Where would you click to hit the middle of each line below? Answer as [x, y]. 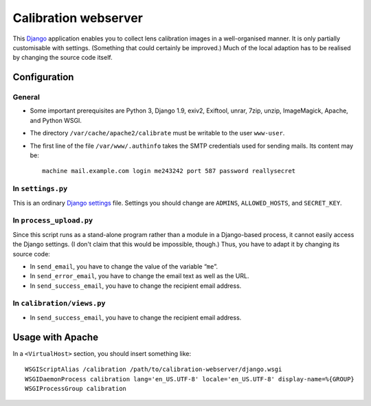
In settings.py [40, 189]
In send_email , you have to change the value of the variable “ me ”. [124, 266]
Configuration [43, 77]
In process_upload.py [53, 221]
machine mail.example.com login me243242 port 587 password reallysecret [169, 171]
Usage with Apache [56, 337]
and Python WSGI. [56, 120]
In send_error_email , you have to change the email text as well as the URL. [139, 276]
